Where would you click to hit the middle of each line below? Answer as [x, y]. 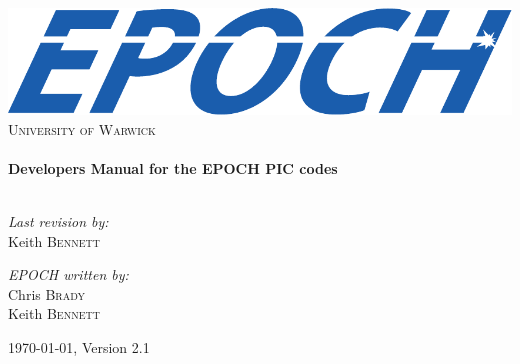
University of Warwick [82, 128]
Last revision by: [58, 221]
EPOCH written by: [68, 274]
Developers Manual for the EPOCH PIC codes [173, 167]
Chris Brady [47, 293]
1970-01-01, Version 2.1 [79, 346]
